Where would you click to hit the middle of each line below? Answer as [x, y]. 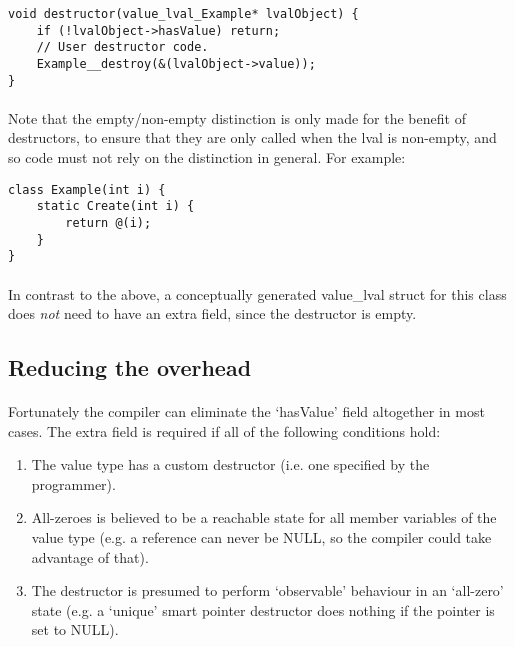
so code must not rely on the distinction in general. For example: [207, 157]
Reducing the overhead [130, 367]
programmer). [73, 483]
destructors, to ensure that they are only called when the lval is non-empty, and [252, 137]
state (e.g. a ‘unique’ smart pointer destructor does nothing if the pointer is [263, 609]
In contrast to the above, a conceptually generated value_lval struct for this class [257, 293]
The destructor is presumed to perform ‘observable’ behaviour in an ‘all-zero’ [267, 590]
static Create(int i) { [115, 206]
